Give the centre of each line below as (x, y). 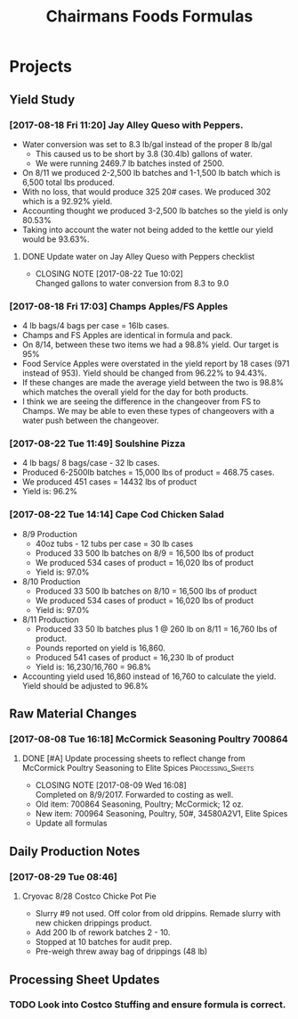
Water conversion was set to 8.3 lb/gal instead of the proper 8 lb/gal (147, 144)
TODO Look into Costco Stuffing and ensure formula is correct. (148, 1005)
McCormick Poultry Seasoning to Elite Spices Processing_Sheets (138, 768)
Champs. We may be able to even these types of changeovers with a (148, 411)
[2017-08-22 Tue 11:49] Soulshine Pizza (97, 443)
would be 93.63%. (56, 239)
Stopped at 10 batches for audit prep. (104, 942)
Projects (41, 66)
